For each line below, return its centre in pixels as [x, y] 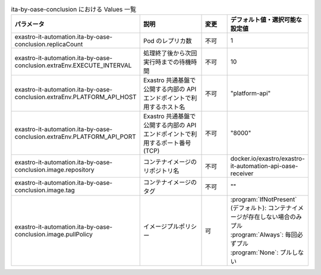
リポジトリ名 [161, 171]
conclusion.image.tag [45, 190]
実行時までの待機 [167, 62]
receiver [242, 173]
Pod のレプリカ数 [167, 41]
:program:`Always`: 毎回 [264, 235]
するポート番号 [170, 143]
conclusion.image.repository [54, 170]
